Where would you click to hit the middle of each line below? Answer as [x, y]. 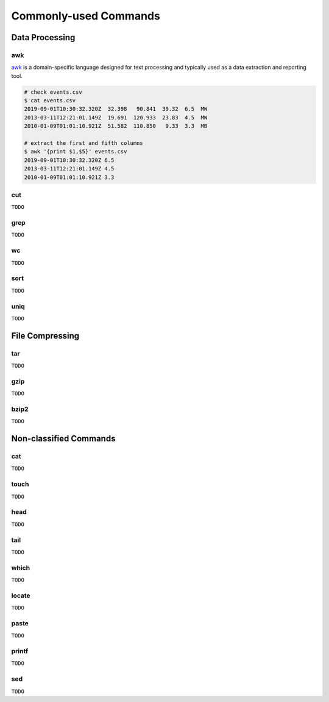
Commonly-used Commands [86, 16]
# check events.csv [53, 92]
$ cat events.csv [50, 101]
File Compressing [45, 336]
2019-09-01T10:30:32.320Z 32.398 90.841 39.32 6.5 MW [116, 109]
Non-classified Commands [63, 439]
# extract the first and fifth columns [83, 143]
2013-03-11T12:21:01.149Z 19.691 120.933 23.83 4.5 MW [116, 118]
